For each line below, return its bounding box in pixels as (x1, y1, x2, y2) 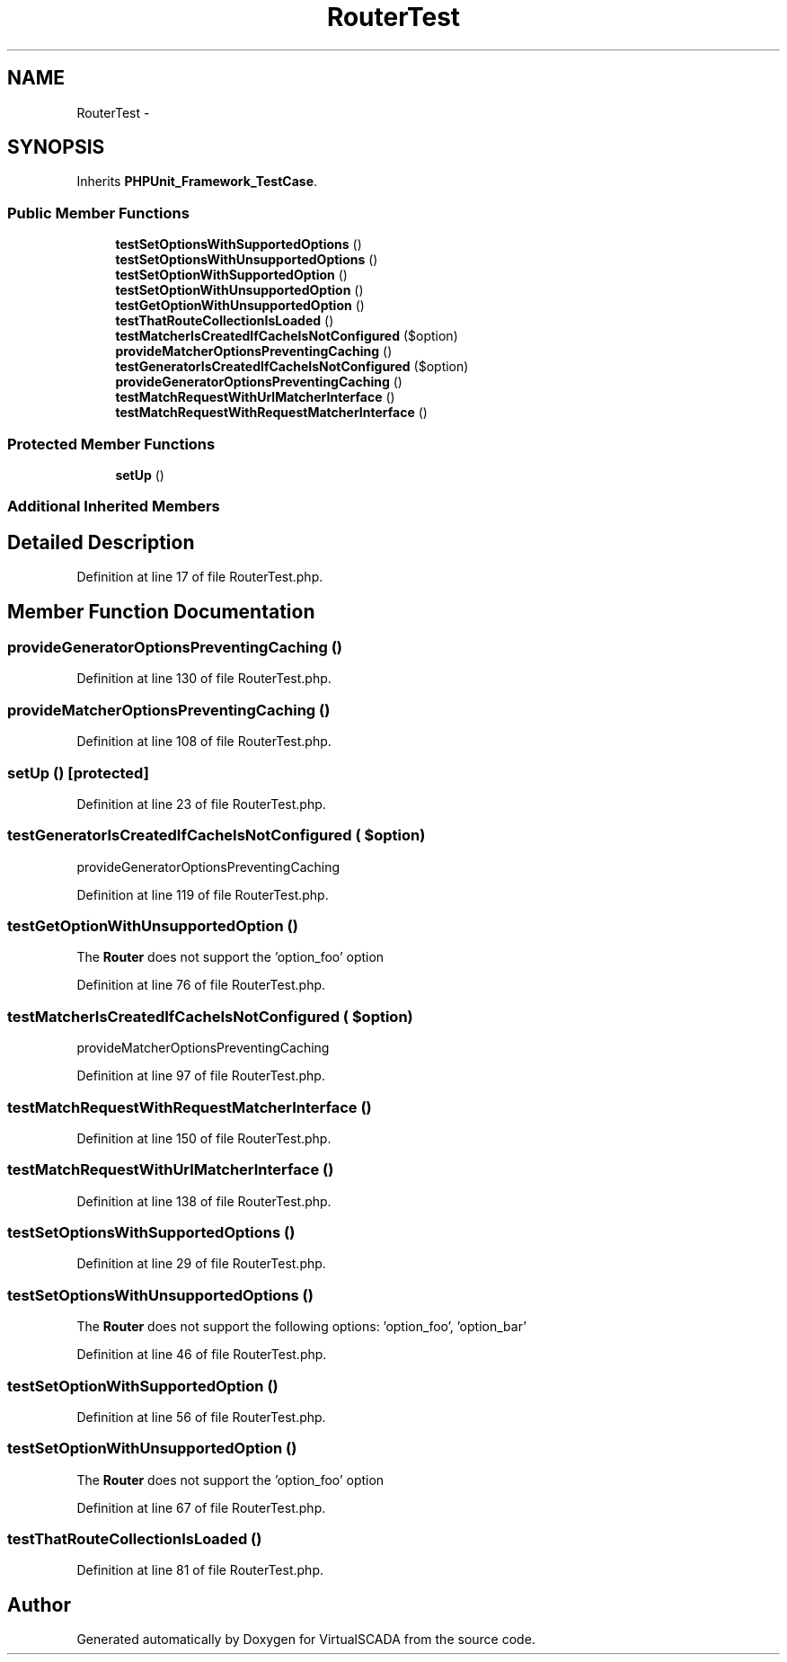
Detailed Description (7, 530, 195, 554)
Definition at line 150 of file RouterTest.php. (76, 1130, 332, 1146)
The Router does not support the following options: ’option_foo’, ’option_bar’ (76, 1319, 526, 1335)
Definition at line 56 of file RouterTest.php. (76, 1409, 326, 1425)
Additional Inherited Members (7, 497, 220, 516)
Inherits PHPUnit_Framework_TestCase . (76, 173, 318, 190)
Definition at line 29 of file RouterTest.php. (76, 1256, 326, 1272)
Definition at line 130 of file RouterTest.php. (76, 671, 332, 687)
